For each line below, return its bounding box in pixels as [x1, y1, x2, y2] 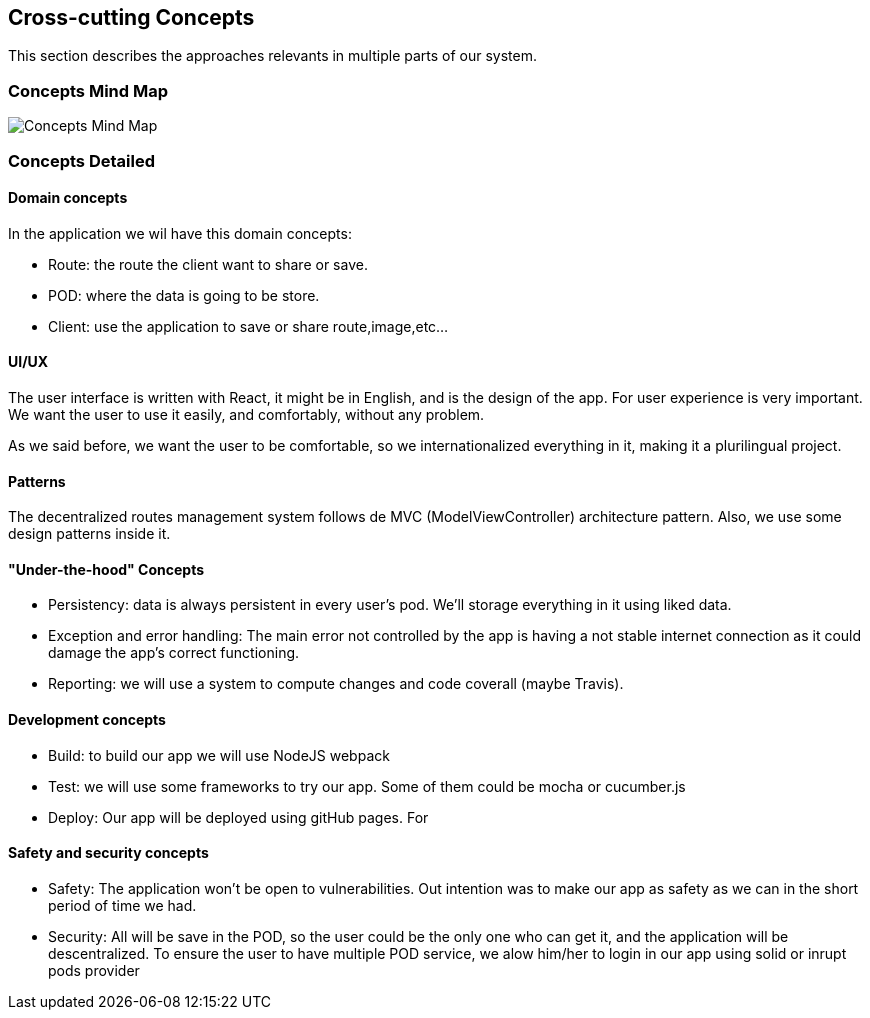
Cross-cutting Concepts [8, 5, 255, 30]
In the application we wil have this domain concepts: [8, 224, 352, 242]
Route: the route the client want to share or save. [48, 255, 368, 273]
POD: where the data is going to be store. [48, 286, 320, 304]
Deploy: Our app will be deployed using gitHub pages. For [48, 808, 429, 826]
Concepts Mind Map [8, 80, 169, 101]
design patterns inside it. [8, 525, 171, 543]
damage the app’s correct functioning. [48, 644, 300, 662]
